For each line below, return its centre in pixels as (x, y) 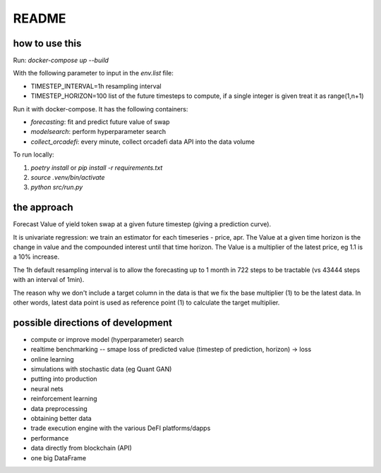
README (40, 18)
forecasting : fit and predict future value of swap (100, 122)
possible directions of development (93, 322)
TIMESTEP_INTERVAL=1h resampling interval (96, 86)
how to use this (47, 43)
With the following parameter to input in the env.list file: (93, 73)
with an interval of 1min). (49, 280)
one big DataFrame (59, 457)
